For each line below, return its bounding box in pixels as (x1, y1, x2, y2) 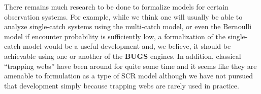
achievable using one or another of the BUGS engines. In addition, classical (4, 50, 241, 61)
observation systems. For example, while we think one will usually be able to (4, 11, 243, 22)
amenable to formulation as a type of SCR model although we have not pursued (4, 70, 253, 81)
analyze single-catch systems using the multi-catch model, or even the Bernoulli (4, 21, 252, 32)
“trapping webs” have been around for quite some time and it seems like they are (4, 60, 257, 71)
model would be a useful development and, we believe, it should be (22, 41, 231, 51)
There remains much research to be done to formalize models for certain (4, 2, 229, 12)
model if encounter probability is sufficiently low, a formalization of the (4, 31, 225, 41)
